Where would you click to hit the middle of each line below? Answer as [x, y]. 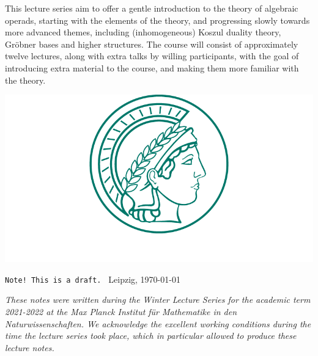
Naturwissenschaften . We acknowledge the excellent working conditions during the [158, 323]
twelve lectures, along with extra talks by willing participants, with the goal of [152, 56]
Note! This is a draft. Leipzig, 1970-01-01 [93, 279]
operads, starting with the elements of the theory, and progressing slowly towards [157, 20]
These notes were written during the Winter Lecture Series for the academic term [158, 300]
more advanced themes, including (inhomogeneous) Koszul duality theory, [143, 32]
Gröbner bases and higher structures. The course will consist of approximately [152, 44]
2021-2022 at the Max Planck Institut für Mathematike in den [121, 312]
